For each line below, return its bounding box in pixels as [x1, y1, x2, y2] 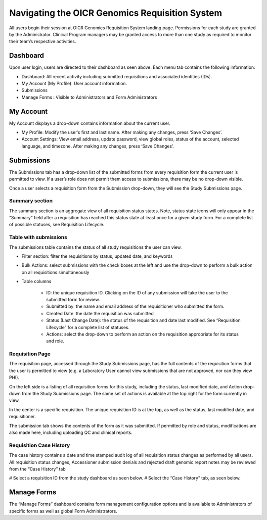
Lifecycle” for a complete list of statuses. [46, 324, 130, 330]
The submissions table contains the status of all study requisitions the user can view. [9, 244, 182, 250]
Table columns [21, 279, 51, 284]
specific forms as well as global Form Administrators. [9, 508, 117, 514]
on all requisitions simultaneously [21, 269, 89, 275]
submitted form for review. [46, 296, 100, 302]
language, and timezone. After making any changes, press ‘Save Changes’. [21, 143, 174, 149]
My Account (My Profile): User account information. [21, 81, 127, 87]
